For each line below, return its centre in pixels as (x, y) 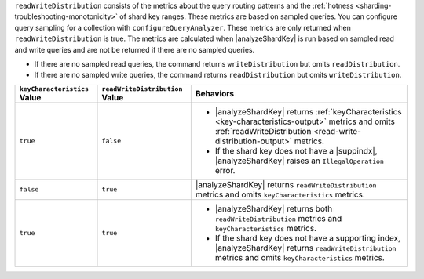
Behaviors (215, 94)
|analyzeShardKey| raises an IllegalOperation (300, 161)
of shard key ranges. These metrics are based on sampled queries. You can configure (258, 16)
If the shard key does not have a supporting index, (307, 237)
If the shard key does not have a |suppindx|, (296, 150)
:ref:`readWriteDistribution (263, 131)
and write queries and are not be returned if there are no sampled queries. (135, 49)
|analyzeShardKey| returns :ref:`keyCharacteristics (308, 111)
